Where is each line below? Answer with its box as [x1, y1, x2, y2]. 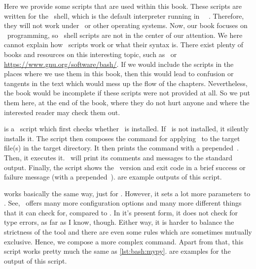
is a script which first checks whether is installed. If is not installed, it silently [4, 123, 249, 134]
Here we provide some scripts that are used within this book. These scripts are [4, 1, 242, 11]
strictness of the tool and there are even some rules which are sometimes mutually [4, 227, 252, 237]
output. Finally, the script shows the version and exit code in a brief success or [4, 162, 246, 172]
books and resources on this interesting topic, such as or [4, 49, 177, 59]
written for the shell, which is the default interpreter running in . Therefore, [4, 10, 244, 21]
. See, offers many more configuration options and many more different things [4, 198, 242, 208]
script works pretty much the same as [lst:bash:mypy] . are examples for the [4, 246, 231, 256]
